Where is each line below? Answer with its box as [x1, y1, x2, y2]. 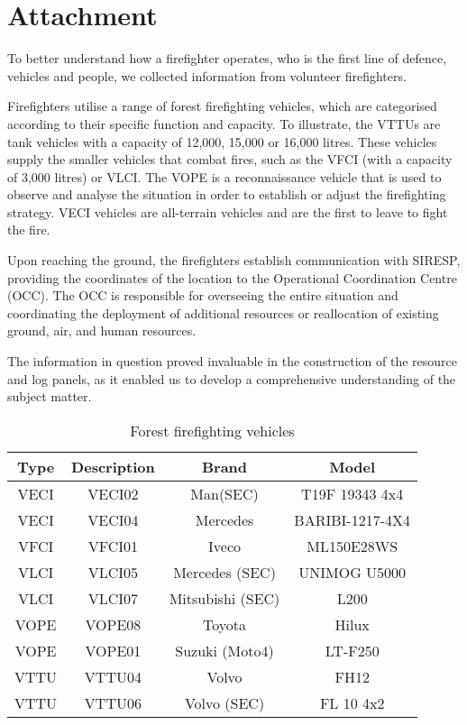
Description [71, 455, 155, 477]
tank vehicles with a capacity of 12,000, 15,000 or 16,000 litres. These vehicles [7, 132, 437, 151]
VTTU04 [84, 665, 142, 687]
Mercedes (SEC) [173, 561, 276, 583]
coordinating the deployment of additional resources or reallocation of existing [7, 303, 439, 322]
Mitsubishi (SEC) [169, 587, 280, 609]
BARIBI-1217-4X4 [294, 509, 410, 530]
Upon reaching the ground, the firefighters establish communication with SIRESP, [7, 251, 461, 270]
